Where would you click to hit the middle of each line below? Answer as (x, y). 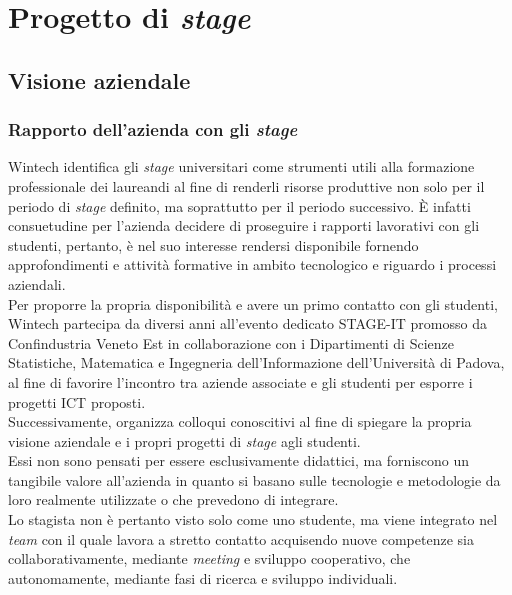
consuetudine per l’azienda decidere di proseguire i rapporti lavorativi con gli (244, 225)
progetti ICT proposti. (77, 401)
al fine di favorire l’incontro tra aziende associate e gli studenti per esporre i (240, 381)
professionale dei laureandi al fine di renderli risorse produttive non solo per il (246, 185)
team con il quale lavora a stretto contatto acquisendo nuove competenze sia (241, 538)
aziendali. (37, 283)
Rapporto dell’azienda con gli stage (153, 129)
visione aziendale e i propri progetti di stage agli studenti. (184, 440)
